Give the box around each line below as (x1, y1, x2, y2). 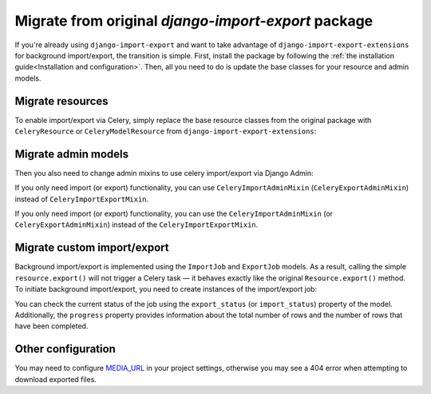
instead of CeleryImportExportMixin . (14, 194, 149, 204)
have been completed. (14, 321, 89, 331)
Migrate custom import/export (14, 241, 169, 255)
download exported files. (14, 374, 97, 384)
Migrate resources (14, 94, 109, 108)
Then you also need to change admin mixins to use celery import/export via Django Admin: (14, 168, 314, 177)
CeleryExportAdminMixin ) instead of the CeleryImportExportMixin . (14, 220, 259, 229)
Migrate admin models (14, 147, 129, 161)
